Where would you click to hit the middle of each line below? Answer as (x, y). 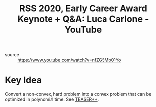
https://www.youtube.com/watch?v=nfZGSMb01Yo (69, 60)
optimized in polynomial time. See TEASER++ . (52, 99)
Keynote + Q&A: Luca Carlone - (83, 19)
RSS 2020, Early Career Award (83, 9)
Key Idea (24, 80)
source (12, 55)
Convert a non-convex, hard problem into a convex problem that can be (78, 94)
